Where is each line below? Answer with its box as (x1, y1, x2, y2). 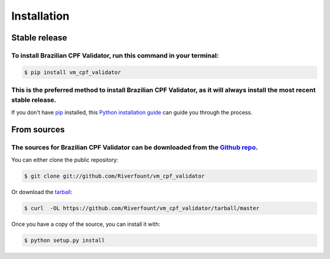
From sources (11, 124, 65, 135)
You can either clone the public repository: (11, 156, 119, 163)
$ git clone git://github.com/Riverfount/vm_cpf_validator (24, 172, 205, 179)
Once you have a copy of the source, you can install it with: (11, 220, 161, 228)
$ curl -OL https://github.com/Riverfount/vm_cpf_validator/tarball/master (24, 205, 260, 211)
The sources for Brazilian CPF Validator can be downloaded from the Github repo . (11, 143, 258, 152)
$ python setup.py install (24, 236, 105, 244)
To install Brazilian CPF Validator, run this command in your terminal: (11, 51, 219, 59)
